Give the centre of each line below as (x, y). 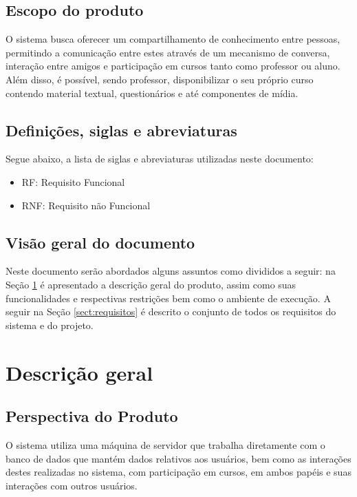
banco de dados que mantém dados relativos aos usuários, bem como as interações (178, 458)
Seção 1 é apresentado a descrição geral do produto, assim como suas (151, 284)
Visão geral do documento (100, 242)
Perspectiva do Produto (92, 416)
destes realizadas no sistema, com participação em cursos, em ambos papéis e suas (178, 472)
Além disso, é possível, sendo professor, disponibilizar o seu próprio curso (160, 79)
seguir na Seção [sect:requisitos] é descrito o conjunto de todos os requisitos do (171, 311)
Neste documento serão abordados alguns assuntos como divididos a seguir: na (171, 271)
